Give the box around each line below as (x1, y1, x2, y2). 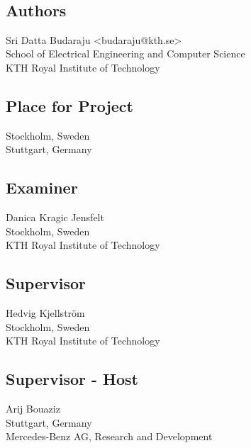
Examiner (6, 177, 78, 198)
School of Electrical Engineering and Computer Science (6, 46, 245, 61)
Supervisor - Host (6, 368, 138, 390)
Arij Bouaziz (6, 401, 60, 416)
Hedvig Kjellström (6, 306, 85, 320)
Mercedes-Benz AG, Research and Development (6, 429, 213, 444)
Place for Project (6, 94, 133, 116)
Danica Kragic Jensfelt (6, 210, 104, 225)
